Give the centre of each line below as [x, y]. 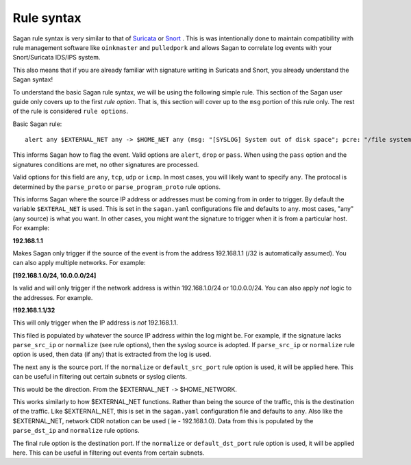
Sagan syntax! [33, 79]
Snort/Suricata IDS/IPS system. [57, 58]
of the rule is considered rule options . [71, 111]
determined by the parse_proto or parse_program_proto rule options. [116, 187]
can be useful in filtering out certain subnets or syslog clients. [100, 377]
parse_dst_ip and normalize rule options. [76, 431]
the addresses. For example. [53, 297]
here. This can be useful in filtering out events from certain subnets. [109, 453]
